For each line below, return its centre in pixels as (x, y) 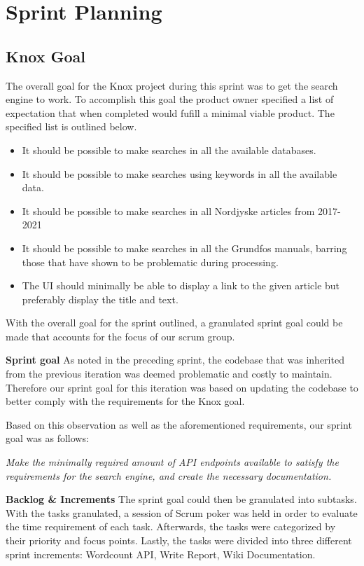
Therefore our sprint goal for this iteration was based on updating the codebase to (182, 387)
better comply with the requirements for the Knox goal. (125, 401)
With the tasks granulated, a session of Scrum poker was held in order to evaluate (182, 512)
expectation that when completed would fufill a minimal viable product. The (170, 112)
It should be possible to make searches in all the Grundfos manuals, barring (184, 248)
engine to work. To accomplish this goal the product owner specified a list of (170, 99)
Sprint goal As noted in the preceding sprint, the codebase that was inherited (175, 360)
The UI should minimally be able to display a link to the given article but (181, 285)
